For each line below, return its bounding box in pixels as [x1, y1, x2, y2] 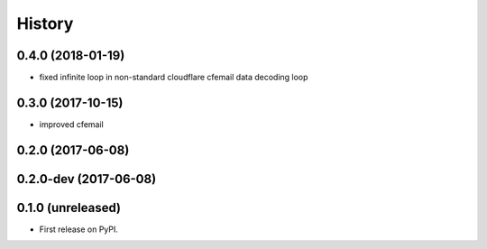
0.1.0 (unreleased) [16, 199, 122, 216]
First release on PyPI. [39, 224, 119, 235]
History [16, 14, 74, 33]
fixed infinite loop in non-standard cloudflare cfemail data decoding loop [39, 72, 308, 83]
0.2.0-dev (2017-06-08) [16, 171, 157, 187]
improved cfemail [39, 118, 104, 130]
